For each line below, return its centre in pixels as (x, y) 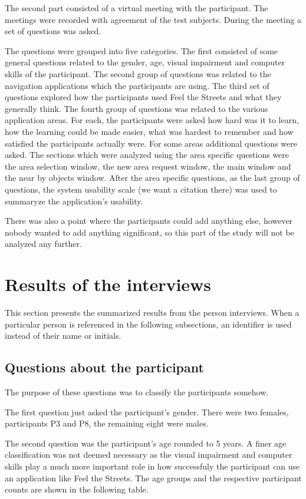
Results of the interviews (108, 284)
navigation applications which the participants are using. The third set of (137, 85)
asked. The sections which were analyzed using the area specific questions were (147, 155)
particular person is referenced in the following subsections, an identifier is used (148, 324)
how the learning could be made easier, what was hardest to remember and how (149, 131)
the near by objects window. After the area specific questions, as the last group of (152, 178)
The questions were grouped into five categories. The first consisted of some (142, 50)
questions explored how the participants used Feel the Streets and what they (143, 97)
